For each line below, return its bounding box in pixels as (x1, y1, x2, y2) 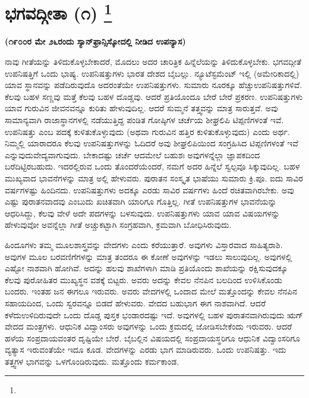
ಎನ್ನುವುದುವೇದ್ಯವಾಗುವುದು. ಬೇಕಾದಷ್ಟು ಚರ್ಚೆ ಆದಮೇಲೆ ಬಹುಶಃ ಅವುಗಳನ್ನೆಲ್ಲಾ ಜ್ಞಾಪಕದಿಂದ (5, 148, 260, 161)
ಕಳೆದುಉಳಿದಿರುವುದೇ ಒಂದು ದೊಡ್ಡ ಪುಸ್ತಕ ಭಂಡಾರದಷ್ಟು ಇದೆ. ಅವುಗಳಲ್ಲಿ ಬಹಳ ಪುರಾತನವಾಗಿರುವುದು (5, 308, 285, 321)
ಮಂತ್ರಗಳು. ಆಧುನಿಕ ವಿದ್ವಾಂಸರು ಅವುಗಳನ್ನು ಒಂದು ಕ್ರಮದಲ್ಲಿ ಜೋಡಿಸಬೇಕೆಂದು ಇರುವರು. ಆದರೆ (26, 320, 292, 333)
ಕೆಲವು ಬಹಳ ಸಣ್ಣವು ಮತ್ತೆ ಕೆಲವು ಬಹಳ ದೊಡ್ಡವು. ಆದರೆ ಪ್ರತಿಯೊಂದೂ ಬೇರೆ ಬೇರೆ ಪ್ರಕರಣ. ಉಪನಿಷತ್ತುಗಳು (5, 90, 303, 102)
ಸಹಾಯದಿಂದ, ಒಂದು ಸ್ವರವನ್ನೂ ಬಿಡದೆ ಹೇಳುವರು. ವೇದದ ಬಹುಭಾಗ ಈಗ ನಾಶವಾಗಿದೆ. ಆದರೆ (5, 296, 266, 309)
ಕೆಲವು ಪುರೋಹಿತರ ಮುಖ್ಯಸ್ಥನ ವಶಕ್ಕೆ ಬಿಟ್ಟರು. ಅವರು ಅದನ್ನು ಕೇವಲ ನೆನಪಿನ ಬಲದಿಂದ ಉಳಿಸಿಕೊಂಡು (5, 273, 282, 286)
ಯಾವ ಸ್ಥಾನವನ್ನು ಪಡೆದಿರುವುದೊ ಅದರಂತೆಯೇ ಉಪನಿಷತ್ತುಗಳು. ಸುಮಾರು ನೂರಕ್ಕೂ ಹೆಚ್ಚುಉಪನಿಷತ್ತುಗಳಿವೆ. (5, 79, 302, 91)
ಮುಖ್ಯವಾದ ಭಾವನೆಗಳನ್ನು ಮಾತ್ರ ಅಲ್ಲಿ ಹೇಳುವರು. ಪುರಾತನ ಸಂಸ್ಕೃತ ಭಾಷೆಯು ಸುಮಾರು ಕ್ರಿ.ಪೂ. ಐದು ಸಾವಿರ (5, 171, 303, 184)
